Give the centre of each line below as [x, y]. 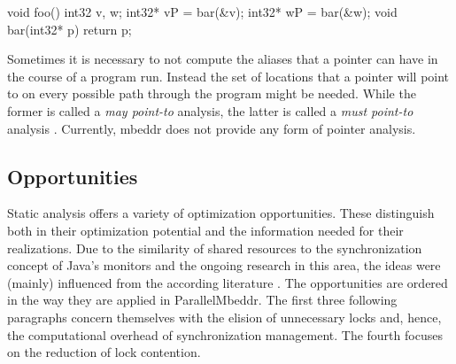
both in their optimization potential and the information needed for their [205, 230]
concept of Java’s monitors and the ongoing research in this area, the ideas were [224, 265]
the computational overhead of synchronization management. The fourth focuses [225, 334]
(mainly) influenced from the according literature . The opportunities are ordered [228, 282]
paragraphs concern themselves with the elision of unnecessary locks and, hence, [224, 317]
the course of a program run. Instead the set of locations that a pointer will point [228, 76]
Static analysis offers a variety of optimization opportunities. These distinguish [221, 213]
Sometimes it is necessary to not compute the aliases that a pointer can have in [223, 59]
